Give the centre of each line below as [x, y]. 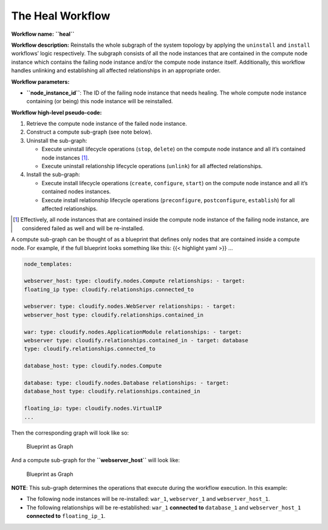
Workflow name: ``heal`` [43, 34]
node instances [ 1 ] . [65, 157]
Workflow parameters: [40, 81]
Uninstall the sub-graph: [57, 140]
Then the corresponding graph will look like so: [70, 433]
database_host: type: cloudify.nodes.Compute [93, 366]
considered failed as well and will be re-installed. [83, 228]
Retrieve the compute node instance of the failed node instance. [107, 124]
